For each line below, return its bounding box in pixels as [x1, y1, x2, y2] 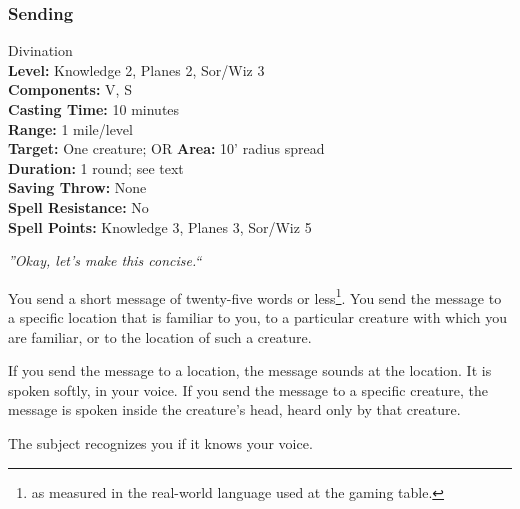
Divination [8, 40, 73, 61]
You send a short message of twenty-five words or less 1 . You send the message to [8, 284, 502, 308]
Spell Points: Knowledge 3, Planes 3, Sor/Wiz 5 [8, 216, 312, 237]
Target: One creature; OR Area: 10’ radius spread [8, 138, 325, 159]
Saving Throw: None [8, 177, 147, 198]
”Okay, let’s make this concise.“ [8, 250, 202, 271]
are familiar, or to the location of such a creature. [8, 326, 312, 347]
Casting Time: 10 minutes [8, 99, 180, 119]
